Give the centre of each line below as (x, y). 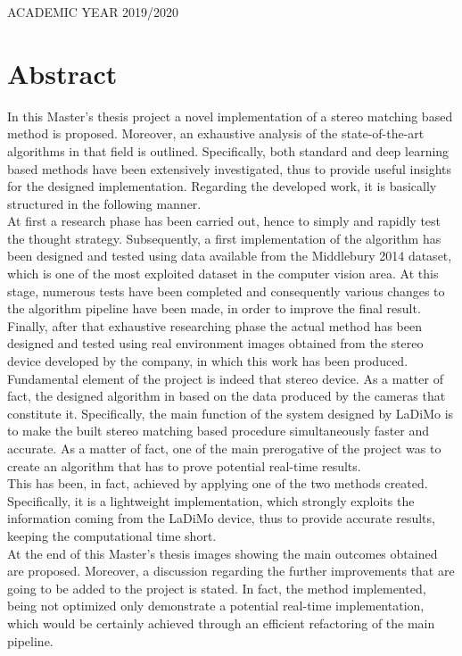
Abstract (62, 73)
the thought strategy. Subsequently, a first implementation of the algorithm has (224, 238)
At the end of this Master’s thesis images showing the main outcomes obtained (223, 553)
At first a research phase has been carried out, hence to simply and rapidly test (224, 221)
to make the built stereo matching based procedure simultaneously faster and (219, 431)
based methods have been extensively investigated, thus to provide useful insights (230, 168)
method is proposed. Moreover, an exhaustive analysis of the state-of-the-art (216, 133)
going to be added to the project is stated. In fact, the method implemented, (217, 588)
